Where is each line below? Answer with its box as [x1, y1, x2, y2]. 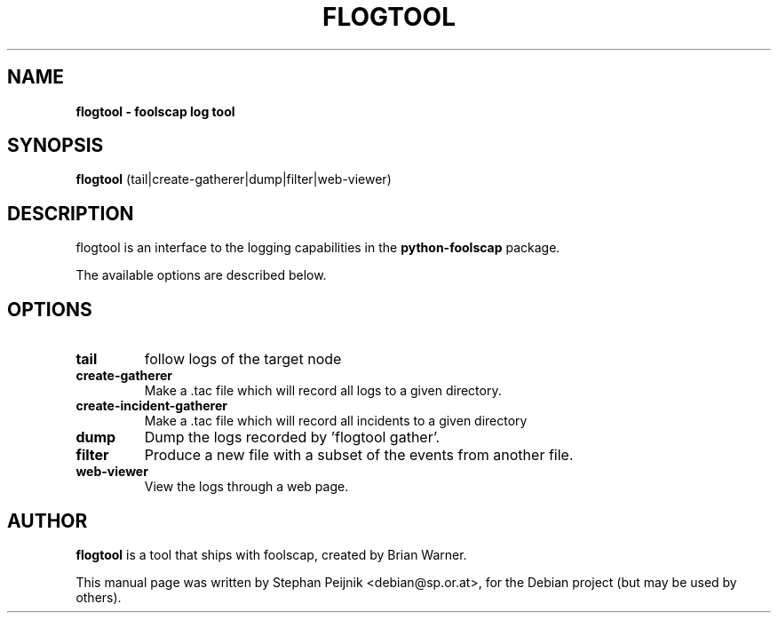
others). [75, 589, 122, 605]
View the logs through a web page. [144, 479, 349, 495]
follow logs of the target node [144, 350, 342, 369]
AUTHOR [7, 509, 88, 532]
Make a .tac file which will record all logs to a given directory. [144, 383, 502, 399]
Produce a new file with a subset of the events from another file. [144, 446, 574, 465]
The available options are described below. [75, 267, 327, 283]
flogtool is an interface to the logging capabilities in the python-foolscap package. [75, 240, 560, 256]
